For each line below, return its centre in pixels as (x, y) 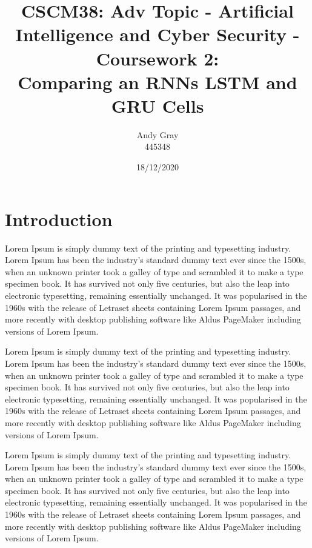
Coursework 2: (158, 58)
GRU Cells (158, 105)
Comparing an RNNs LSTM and (158, 82)
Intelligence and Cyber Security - (158, 34)
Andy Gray (158, 134)
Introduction (59, 219)
